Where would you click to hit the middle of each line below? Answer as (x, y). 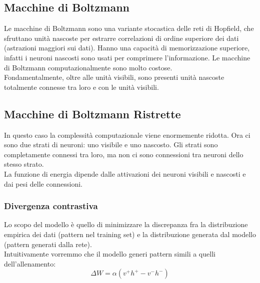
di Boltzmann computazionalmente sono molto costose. (88, 67)
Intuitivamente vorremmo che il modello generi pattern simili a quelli (110, 254)
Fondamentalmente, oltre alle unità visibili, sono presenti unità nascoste (114, 77)
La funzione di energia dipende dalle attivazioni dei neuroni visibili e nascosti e (125, 173)
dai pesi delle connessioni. (43, 183)
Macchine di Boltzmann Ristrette (92, 114)
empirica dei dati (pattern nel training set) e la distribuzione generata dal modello (130, 234)
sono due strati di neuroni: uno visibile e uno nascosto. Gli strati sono (111, 144)
